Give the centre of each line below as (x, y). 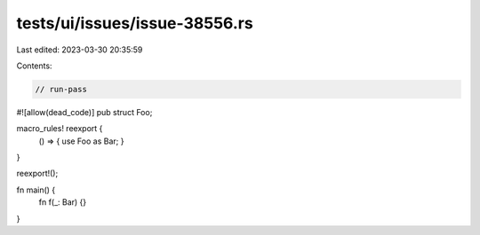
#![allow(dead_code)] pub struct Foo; (84, 112)
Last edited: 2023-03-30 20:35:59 (80, 50)
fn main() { (36, 190)
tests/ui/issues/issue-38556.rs (135, 23)
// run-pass (61, 89)
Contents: (34, 66)
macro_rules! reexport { (60, 129)
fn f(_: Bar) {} (63, 202)
